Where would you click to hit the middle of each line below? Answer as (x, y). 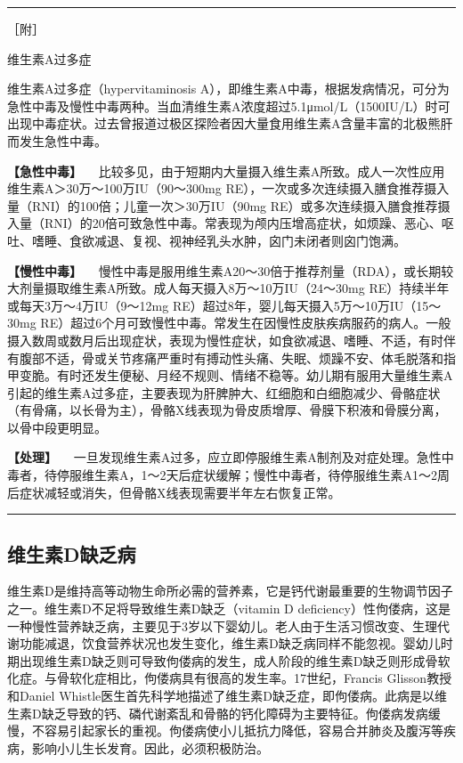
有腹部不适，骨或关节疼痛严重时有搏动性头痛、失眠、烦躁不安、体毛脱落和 (225, 357)
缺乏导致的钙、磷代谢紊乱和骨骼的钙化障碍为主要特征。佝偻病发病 (235, 713)
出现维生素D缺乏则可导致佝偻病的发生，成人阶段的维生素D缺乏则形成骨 (228, 660)
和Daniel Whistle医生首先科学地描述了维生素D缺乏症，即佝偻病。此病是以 (221, 696)
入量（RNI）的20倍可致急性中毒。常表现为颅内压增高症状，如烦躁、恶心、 (224, 223)
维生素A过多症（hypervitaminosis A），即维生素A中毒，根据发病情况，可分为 (228, 89)
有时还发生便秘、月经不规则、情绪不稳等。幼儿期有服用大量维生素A (255, 375)
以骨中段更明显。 (57, 427)
